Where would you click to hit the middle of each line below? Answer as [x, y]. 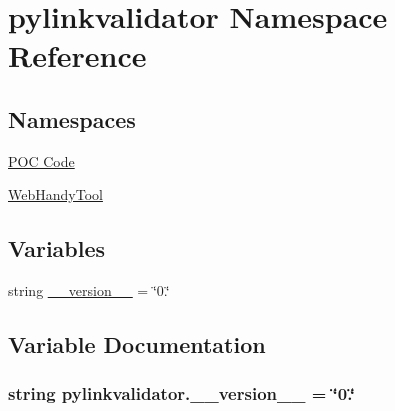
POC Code [41, 160]
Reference [77, 55]
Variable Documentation [137, 344]
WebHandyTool [55, 194]
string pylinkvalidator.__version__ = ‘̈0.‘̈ [182, 393]
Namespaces [72, 118]
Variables [57, 248]
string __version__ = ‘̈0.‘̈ [89, 290]
